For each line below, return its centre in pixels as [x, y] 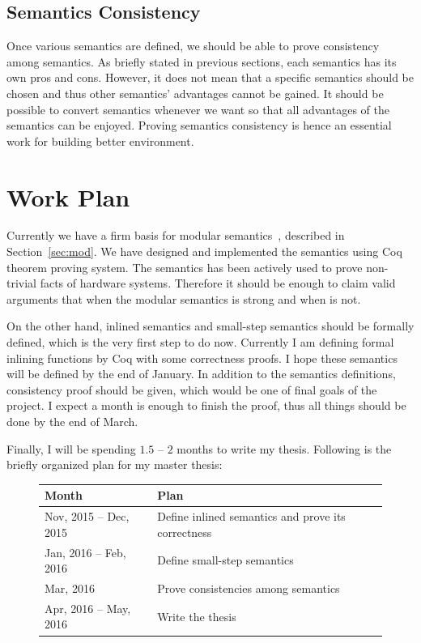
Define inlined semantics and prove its [251, 516]
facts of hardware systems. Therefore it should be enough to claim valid [218, 283]
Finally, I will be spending [71, 448]
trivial [22, 283]
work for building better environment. [100, 141]
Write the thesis [197, 616]
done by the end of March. [72, 422]
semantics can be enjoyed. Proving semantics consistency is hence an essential [199, 125]
